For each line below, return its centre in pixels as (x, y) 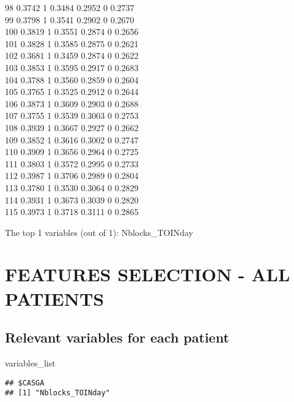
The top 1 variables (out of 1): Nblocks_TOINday (99, 232)
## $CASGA (25, 383)
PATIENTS (55, 298)
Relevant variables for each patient (117, 337)
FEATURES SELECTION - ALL (148, 274)
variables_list (30, 363)
